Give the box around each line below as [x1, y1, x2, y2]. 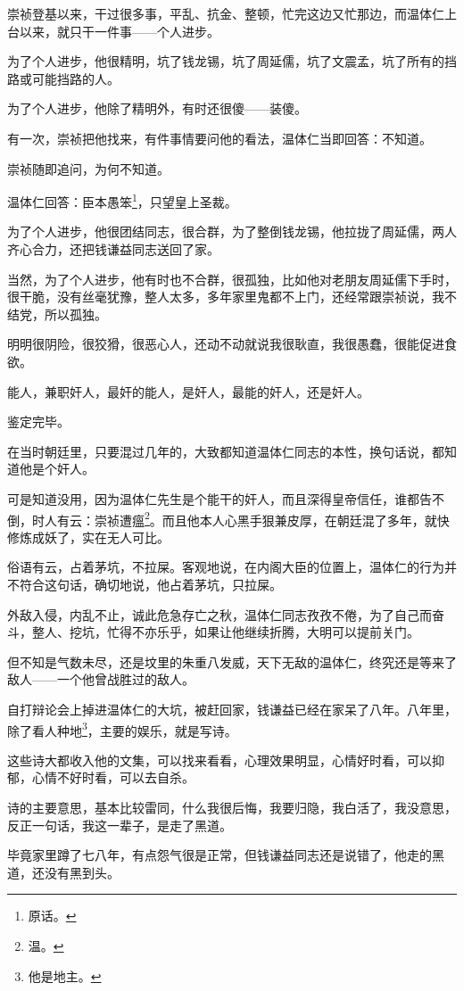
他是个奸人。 [19, 459, 95, 478]
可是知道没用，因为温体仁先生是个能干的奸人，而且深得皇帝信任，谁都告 [7, 489, 432, 508]
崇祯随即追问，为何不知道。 [7, 159, 170, 178]
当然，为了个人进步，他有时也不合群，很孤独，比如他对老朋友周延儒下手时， [7, 269, 457, 288]
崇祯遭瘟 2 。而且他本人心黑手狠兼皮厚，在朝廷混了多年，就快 [94, 508, 450, 529]
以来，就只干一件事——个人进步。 [19, 21, 220, 40]
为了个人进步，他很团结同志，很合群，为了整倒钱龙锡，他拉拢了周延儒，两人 [7, 222, 457, 241]
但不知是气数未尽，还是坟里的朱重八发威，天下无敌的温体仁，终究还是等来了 [7, 652, 457, 671]
